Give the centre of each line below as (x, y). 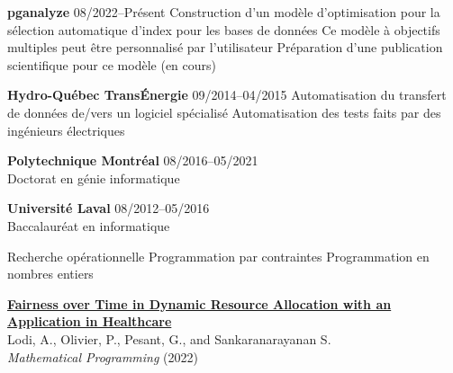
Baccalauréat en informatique (89, 225)
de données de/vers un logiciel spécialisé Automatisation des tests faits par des (224, 112)
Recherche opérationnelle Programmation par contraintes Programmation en (218, 256)
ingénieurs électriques (66, 130)
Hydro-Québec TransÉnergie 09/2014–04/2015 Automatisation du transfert (227, 95)
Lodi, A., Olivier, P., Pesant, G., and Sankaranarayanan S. (169, 338)
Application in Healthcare (90, 321)
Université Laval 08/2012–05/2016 (109, 208)
